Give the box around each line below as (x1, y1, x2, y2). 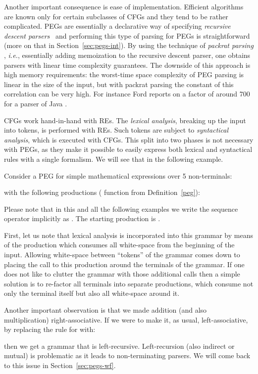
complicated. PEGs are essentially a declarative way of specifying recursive (4, 21, 231, 31)
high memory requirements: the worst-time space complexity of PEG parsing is (4, 69, 244, 80)
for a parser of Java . (4, 98, 67, 108)
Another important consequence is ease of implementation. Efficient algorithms (4, 1, 244, 11)
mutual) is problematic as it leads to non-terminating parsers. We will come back (4, 350, 251, 361)
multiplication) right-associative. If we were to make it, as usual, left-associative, (4, 314, 248, 325)
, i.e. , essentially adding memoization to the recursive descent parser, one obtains (4, 49, 251, 60)
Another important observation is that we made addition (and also (4, 305, 207, 315)
